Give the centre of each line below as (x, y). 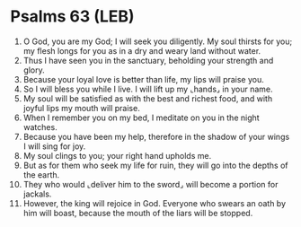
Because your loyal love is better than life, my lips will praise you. (143, 79)
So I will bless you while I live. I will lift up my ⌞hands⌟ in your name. (148, 89)
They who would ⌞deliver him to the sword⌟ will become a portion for (150, 184)
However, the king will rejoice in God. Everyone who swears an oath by (155, 203)
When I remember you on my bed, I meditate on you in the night (141, 118)
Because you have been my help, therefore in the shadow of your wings (156, 136)
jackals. (37, 194)
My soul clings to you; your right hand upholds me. (117, 155)
